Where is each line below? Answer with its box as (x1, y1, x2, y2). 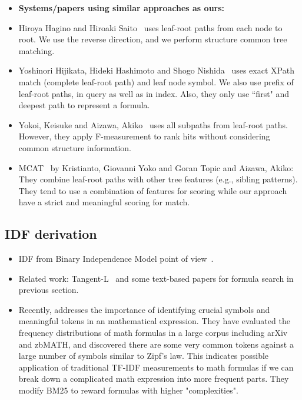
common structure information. (18, 141, 131, 154)
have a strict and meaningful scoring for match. (18, 196, 190, 208)
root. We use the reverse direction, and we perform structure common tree (18, 33, 287, 45)
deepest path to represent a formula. (18, 99, 150, 111)
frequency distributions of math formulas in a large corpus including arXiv (18, 326, 288, 339)
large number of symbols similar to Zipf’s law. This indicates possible (18, 349, 269, 362)
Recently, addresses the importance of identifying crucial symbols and (18, 303, 270, 315)
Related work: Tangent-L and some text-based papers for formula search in (18, 272, 294, 284)
